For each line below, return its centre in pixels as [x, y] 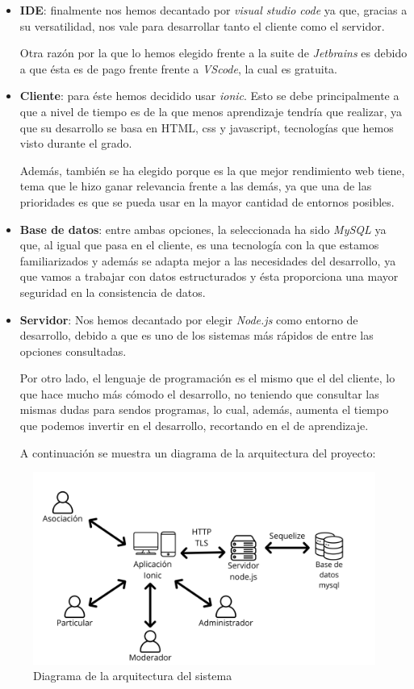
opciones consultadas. [73, 351]
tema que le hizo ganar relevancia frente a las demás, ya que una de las [196, 186]
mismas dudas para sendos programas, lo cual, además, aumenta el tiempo [204, 409]
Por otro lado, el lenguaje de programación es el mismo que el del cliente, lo [207, 378]
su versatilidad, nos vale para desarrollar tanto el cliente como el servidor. [202, 25]
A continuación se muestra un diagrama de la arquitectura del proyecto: [198, 452]
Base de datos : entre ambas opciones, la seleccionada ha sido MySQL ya [203, 229]
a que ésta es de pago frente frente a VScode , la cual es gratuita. [178, 68]
